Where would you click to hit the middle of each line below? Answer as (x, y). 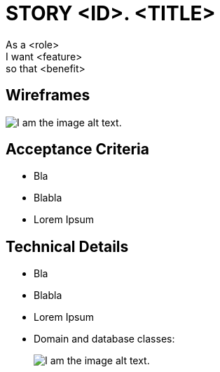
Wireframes (48, 95)
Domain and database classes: (104, 339)
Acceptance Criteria (77, 150)
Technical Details (67, 246)
